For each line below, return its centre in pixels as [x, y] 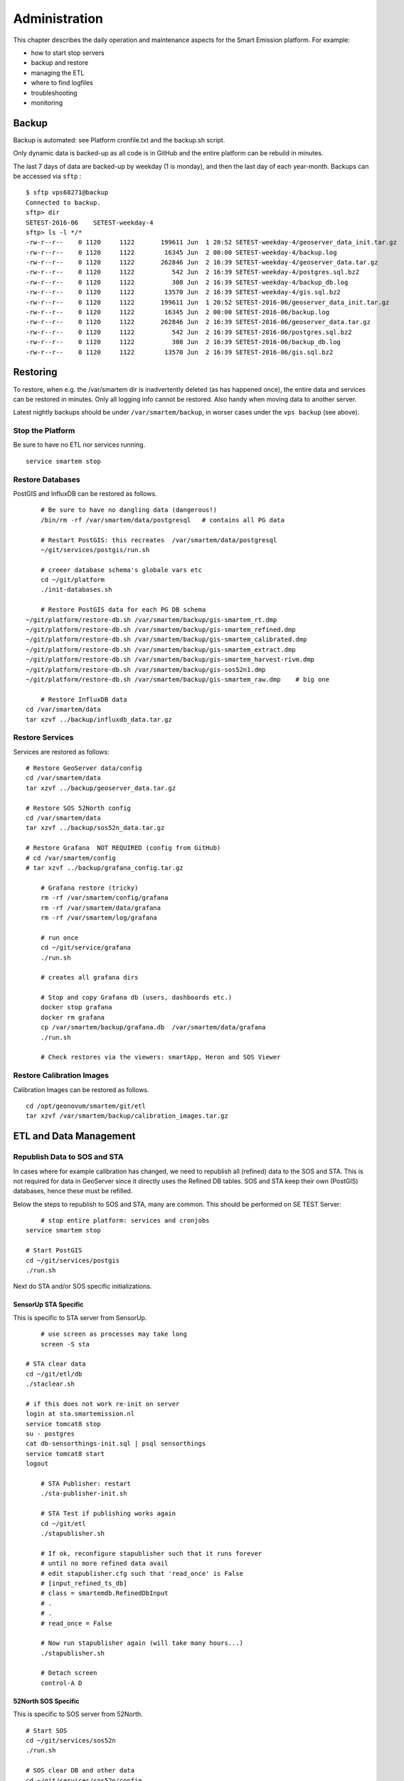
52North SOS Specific [46, 1701]
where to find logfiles [62, 83]
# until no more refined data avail [104, 1563]
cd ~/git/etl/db [54, 1374]
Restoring [35, 372]
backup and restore [60, 63]
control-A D [61, 1683]
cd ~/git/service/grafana [86, 948]
